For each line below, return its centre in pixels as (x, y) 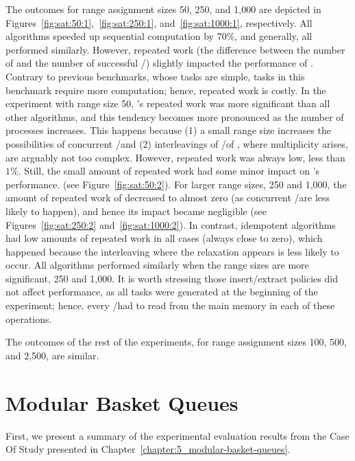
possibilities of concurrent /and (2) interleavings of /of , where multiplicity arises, (177, 143)
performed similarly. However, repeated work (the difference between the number (175, 49)
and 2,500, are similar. (52, 355)
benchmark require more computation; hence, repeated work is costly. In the (166, 90)
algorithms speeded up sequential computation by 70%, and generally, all (159, 36)
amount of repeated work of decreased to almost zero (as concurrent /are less (168, 198)
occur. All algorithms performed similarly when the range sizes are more (157, 265)
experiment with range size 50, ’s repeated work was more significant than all (168, 103)
